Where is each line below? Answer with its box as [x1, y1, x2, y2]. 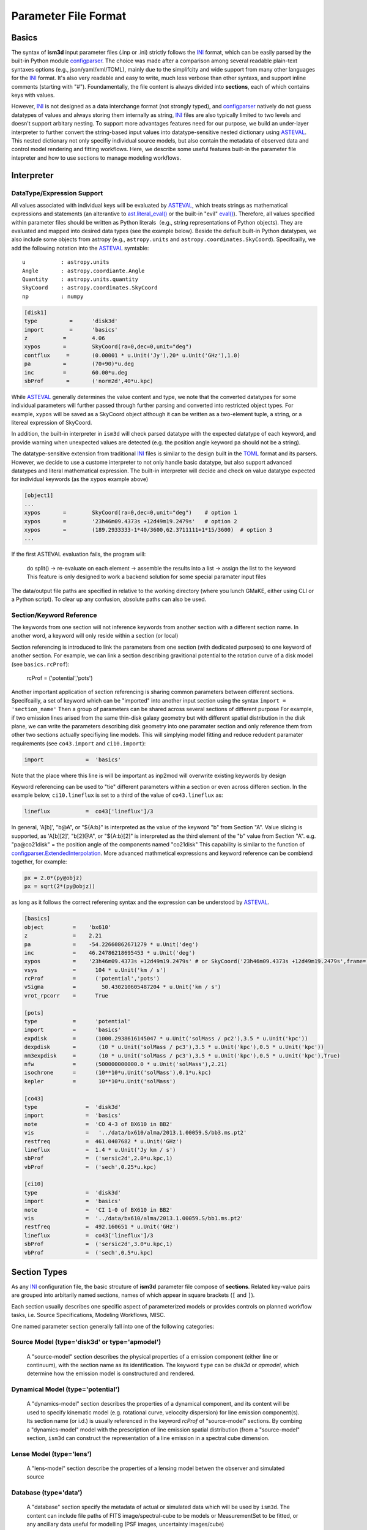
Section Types [11, 1267, 67, 1277]
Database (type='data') [11, 1488, 83, 1497]
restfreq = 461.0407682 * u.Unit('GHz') [24, 1138, 183, 1144]
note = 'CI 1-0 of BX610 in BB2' [24, 1206, 173, 1213]
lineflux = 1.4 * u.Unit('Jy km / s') [24, 1146, 176, 1153]
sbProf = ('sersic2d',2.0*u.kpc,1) [24, 1155, 173, 1162]
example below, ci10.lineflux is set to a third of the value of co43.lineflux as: [11, 791, 223, 799]
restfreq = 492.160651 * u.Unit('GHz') [24, 1223, 180, 1230]
